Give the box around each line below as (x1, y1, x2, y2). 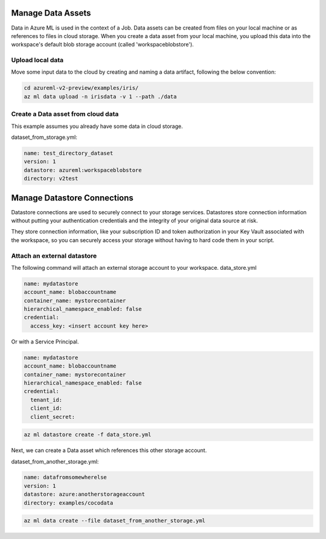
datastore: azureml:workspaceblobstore (24, 167, 142, 173)
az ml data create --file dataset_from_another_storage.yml (24, 517, 206, 525)
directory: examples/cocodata (24, 499, 113, 506)
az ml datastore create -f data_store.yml (24, 432, 152, 438)
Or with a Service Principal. (11, 338, 79, 345)
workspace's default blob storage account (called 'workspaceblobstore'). (11, 41, 194, 48)
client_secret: (30, 413, 75, 420)
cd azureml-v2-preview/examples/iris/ (24, 85, 139, 92)
